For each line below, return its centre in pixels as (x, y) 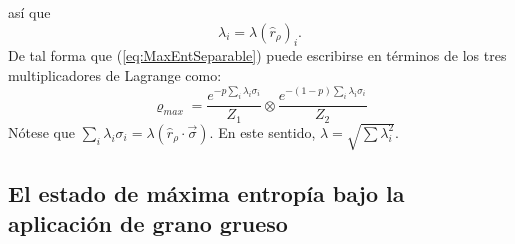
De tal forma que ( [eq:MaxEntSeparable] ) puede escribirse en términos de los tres (257, 55)
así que (29, 12)
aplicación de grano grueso (148, 222)
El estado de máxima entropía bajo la (206, 193)
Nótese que (41, 131)
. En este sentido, (262, 131)
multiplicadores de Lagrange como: (115, 74)
